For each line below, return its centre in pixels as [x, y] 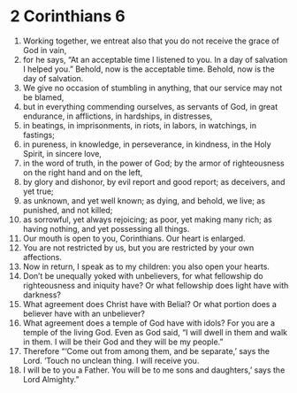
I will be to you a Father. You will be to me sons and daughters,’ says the [154, 370]
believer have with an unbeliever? [84, 313]
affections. [42, 257]
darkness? [42, 295]
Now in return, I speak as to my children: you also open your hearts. [146, 266]
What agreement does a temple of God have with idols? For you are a [149, 323]
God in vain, [45, 50]
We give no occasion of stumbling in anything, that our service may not [152, 88]
